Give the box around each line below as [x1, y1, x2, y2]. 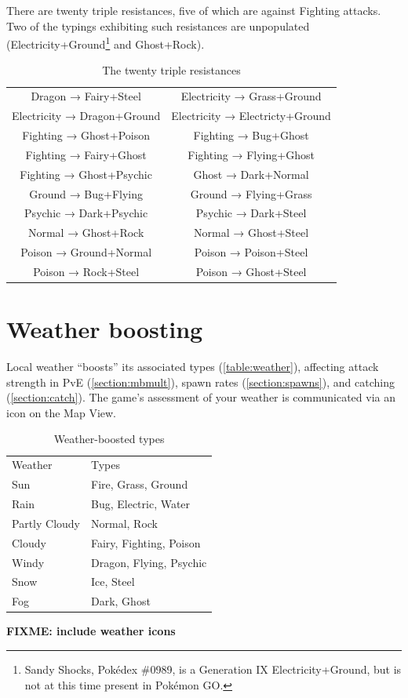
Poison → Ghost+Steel [195, 263, 307, 279]
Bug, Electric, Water [90, 496, 191, 511]
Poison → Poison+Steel [194, 244, 308, 260]
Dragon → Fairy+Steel [31, 88, 141, 104]
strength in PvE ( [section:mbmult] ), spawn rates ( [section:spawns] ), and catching [6, 373, 395, 390]
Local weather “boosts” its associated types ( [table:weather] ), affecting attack [6, 358, 379, 375]
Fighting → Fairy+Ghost [25, 146, 147, 162]
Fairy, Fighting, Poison [90, 534, 201, 551]
